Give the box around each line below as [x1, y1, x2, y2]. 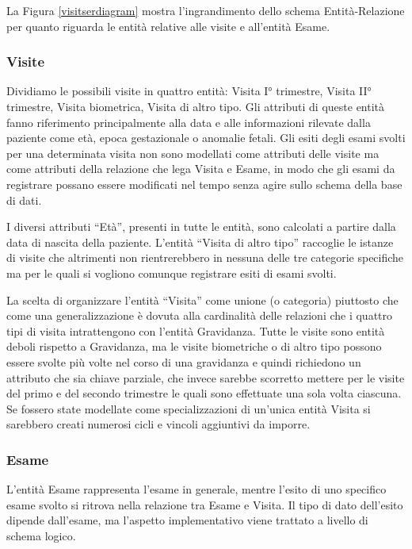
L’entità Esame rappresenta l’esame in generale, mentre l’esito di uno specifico [6, 481, 387, 497]
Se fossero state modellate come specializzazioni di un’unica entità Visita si [6, 400, 371, 417]
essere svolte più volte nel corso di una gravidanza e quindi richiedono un [6, 353, 361, 370]
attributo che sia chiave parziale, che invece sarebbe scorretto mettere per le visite [6, 369, 405, 386]
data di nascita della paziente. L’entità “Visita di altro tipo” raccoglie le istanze [6, 233, 394, 250]
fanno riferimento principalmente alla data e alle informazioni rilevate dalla [6, 113, 371, 130]
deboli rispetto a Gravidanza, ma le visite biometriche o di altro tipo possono [6, 338, 382, 355]
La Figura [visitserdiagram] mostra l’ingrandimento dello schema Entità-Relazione [6, 2, 405, 18]
